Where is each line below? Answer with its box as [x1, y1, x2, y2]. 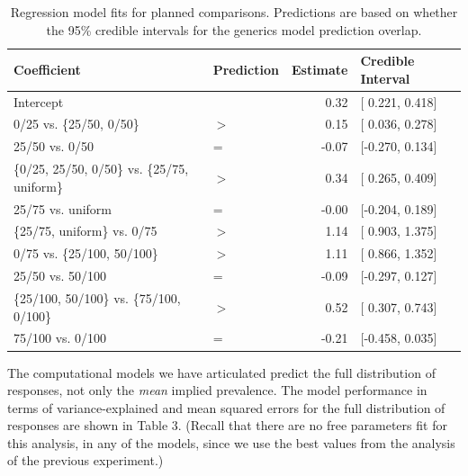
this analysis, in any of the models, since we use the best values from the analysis [7, 433, 455, 452]
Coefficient [13, 59, 81, 78]
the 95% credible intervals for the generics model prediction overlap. [46, 20, 422, 39]
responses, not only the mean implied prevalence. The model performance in [7, 381, 427, 400]
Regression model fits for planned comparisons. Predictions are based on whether [10, 3, 458, 21]
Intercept [13, 92, 64, 111]
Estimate [291, 59, 348, 78]
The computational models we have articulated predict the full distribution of [7, 363, 436, 382]
